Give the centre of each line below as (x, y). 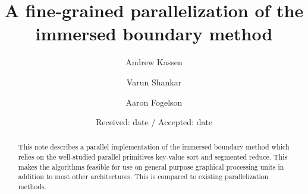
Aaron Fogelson (154, 102)
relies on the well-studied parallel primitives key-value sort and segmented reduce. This (153, 157)
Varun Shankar (154, 82)
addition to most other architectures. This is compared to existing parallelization (143, 176)
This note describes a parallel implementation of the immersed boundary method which (154, 147)
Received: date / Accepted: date (154, 122)
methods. (32, 187)
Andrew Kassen (154, 62)
